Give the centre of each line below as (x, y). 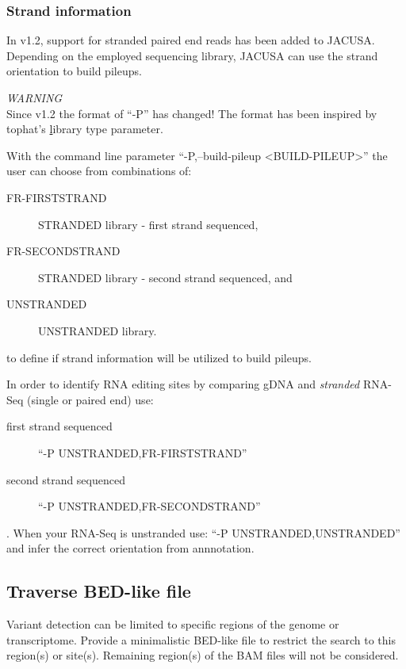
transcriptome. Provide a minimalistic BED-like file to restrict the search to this (201, 639)
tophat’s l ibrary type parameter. (85, 129)
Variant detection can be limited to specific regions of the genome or (173, 624)
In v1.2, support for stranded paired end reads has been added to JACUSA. (191, 40)
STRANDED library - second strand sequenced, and (165, 277)
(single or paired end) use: (90, 399)
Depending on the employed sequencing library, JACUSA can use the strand (192, 55)
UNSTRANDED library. (98, 330)
